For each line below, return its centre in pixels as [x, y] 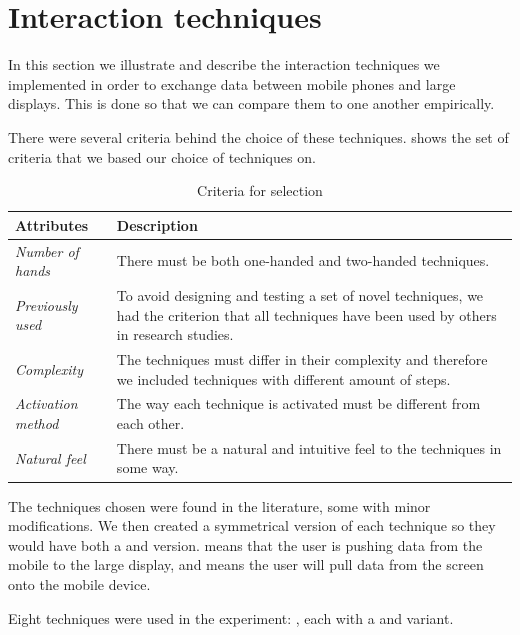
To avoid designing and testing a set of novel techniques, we [300, 294]
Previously [46, 304]
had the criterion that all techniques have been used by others [306, 314]
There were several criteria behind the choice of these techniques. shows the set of [258, 136]
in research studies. [175, 334]
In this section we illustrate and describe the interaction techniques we [224, 64]
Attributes [52, 224]
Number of [47, 250]
